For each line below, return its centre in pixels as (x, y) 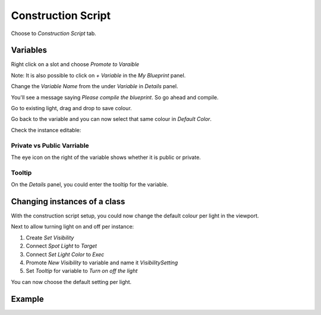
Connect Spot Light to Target (62, 246)
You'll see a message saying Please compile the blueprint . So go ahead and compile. (115, 97)
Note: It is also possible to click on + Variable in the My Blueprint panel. (98, 75)
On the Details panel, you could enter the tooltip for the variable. (90, 185)
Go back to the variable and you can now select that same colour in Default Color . (111, 119)
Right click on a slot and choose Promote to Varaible (75, 64)
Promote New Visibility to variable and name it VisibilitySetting (102, 263)
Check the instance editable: (46, 130)
